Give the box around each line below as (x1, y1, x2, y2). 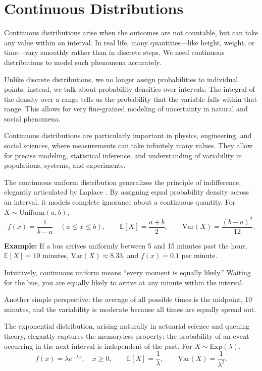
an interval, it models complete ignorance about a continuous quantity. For (4, 197, 236, 207)
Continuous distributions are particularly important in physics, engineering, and (4, 130, 252, 141)
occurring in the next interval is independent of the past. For (4, 340, 192, 351)
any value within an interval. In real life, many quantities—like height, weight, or (4, 37, 255, 47)
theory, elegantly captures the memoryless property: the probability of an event (4, 330, 249, 341)
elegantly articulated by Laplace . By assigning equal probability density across (4, 187, 249, 197)
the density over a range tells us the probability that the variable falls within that (4, 93, 257, 104)
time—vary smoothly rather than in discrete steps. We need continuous (4, 47, 225, 57)
